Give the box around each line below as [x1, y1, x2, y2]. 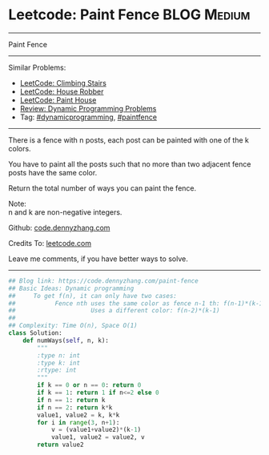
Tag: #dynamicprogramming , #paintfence [19, 112, 158, 122]
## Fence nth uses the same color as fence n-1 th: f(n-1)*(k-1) [8, 299, 267, 308]
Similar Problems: [8, 62, 66, 72]
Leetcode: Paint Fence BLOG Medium [8, 6, 251, 24]
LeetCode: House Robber [19, 87, 104, 96]
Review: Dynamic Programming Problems [19, 103, 157, 113]
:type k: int [37, 359, 81, 367]
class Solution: [8, 329, 62, 337]
